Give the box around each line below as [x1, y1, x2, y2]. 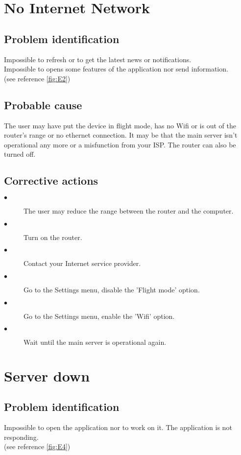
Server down [4, 365, 90, 385]
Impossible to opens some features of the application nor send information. [4, 64, 228, 74]
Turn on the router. [24, 232, 82, 242]
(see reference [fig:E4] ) [4, 441, 71, 452]
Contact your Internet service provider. [24, 258, 141, 268]
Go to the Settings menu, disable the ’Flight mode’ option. [24, 284, 200, 294]
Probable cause [4, 97, 82, 112]
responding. [4, 431, 39, 442]
